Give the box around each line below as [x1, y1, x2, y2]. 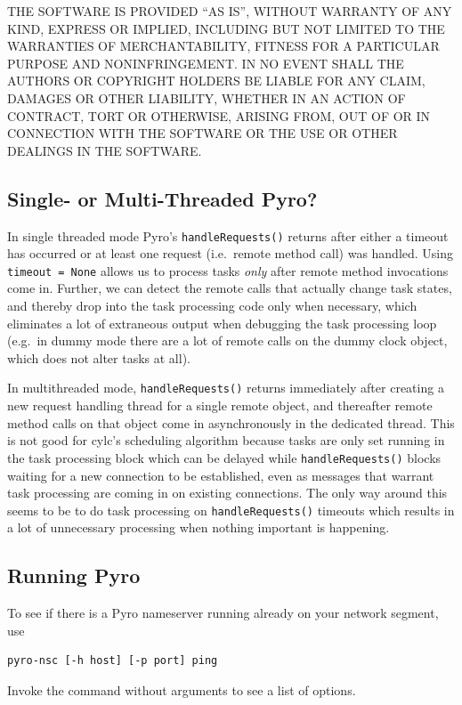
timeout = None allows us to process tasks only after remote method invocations [7, 261, 449, 280]
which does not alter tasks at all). [7, 348, 190, 367]
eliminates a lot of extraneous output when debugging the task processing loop [7, 313, 437, 332]
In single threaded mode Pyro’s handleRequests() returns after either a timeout [7, 226, 449, 245]
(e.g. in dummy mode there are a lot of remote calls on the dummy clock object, [7, 331, 448, 350]
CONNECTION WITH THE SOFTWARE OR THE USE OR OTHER [7, 124, 398, 142]
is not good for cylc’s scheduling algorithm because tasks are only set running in [7, 431, 445, 450]
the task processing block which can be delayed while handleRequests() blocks [7, 448, 442, 466]
